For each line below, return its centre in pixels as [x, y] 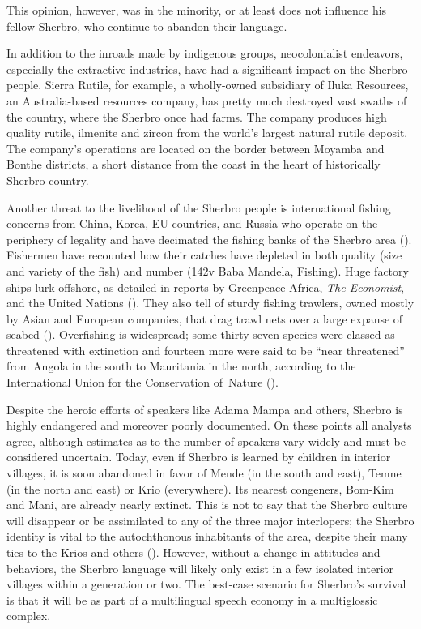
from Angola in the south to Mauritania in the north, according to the [181, 366]
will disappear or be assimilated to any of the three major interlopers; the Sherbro [210, 520]
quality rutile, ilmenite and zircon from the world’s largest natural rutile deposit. [207, 133]
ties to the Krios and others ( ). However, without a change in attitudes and [193, 552]
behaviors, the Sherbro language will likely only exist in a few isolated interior [200, 568]
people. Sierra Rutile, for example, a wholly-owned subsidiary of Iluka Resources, [208, 85]
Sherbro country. [48, 180]
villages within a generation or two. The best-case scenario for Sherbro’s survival [206, 584]
